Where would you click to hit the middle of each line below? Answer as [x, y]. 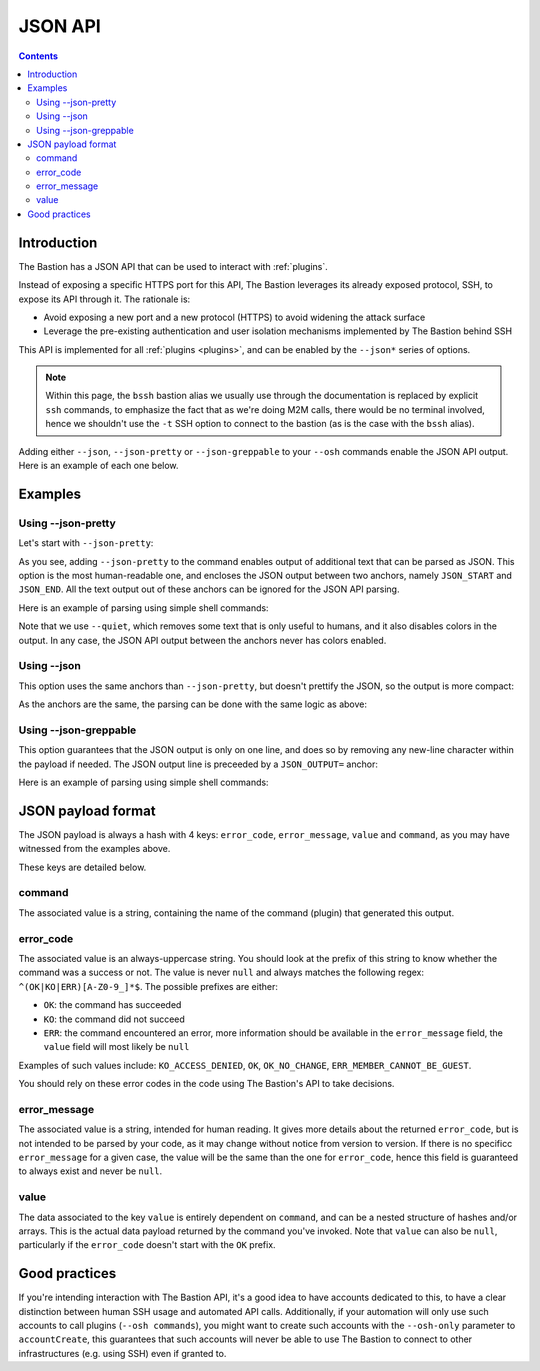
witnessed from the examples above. [94, 849]
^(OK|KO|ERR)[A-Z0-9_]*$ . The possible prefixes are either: [148, 986]
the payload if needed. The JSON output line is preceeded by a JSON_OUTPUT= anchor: [198, 764]
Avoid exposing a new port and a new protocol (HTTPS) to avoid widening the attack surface [234, 317]
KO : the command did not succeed [114, 1019]
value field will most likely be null [116, 1047]
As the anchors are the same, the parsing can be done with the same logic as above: [192, 704]
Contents [38, 56]
